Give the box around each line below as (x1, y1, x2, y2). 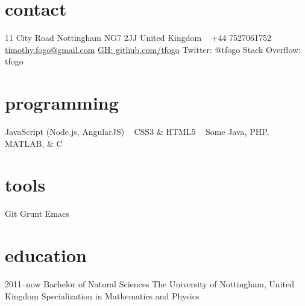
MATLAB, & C (5, 137, 63, 149)
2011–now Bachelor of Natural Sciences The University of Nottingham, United (5, 278, 294, 290)
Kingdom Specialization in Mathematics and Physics (5, 289, 200, 302)
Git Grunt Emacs (5, 207, 69, 220)
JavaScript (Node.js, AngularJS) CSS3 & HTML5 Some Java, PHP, (5, 125, 269, 138)
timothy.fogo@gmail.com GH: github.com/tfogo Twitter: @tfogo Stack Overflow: (5, 43, 301, 55)
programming (5, 90, 119, 115)
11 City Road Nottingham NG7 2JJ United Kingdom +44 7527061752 (5, 31, 272, 44)
